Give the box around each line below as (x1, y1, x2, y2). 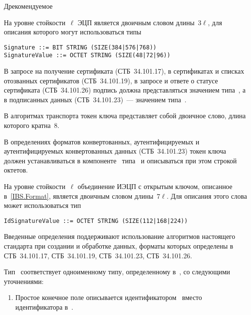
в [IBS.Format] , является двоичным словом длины (4, 190, 154, 201)
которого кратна (4, 120, 51, 130)
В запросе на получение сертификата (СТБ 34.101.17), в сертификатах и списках (4, 66, 244, 76)
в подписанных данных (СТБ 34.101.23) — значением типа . (4, 94, 187, 104)
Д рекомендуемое (4, 1, 53, 11)
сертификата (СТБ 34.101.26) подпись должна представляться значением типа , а (4, 85, 246, 95)
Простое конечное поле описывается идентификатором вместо (15, 292, 202, 302)
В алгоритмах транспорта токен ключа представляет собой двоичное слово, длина (4, 110, 246, 121)
